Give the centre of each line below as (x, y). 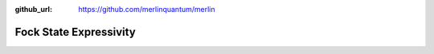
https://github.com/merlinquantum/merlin (147, 9)
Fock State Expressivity (75, 32)
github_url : (33, 9)
